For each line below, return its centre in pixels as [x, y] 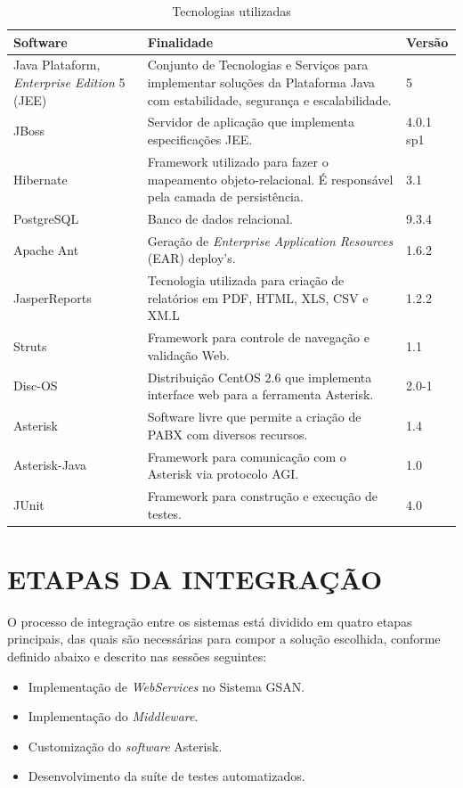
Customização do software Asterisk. [125, 746]
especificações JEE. [200, 140]
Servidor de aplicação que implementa [251, 122]
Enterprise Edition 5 [69, 82]
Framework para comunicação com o [247, 456]
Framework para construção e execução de [262, 496]
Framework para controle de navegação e [258, 337]
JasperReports [53, 297]
